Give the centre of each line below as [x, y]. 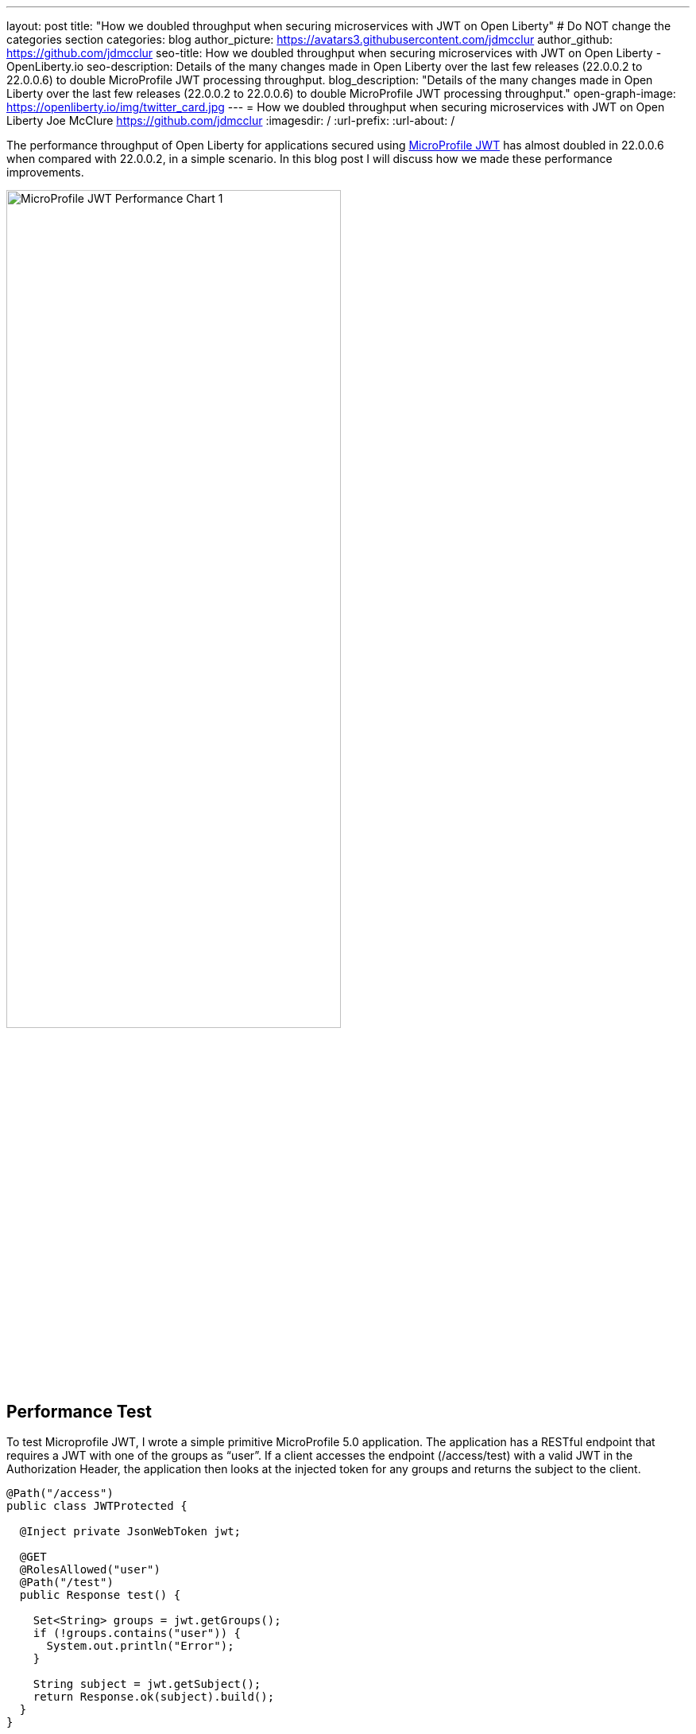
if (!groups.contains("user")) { [137, 1633]
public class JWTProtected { [97, 1506]
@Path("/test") [66, 1583]
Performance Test [79, 1411]
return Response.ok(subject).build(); [154, 1697]
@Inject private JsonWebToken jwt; [130, 1532]
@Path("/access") [60, 1493]
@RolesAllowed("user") [90, 1570]
